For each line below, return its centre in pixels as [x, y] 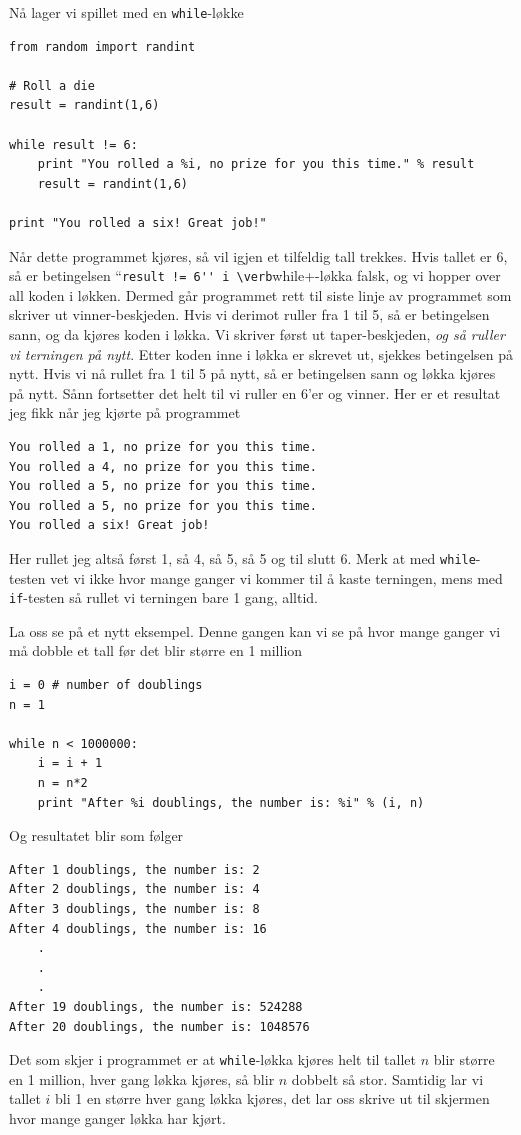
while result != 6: [73, 144]
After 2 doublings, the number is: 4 [134, 889]
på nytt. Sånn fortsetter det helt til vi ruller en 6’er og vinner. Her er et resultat [255, 392]
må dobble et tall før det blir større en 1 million [156, 650]
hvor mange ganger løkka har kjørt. [117, 1118]
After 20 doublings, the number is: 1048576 [159, 1026]
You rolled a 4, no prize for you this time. [163, 466]
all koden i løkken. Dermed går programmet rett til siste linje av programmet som [260, 294]
